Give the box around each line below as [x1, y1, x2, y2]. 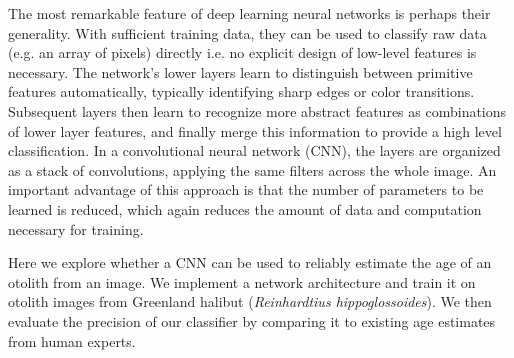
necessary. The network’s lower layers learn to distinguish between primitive [8, 61, 473, 82]
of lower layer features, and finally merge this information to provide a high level [8, 120, 502, 141]
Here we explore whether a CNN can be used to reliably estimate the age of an [8, 252, 492, 273]
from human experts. [8, 330, 136, 351]
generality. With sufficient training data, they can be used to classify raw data [8, 22, 487, 43]
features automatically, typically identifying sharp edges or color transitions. [8, 81, 475, 102]
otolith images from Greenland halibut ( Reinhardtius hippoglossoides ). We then [8, 291, 492, 312]
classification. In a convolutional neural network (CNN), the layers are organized [8, 140, 501, 161]
